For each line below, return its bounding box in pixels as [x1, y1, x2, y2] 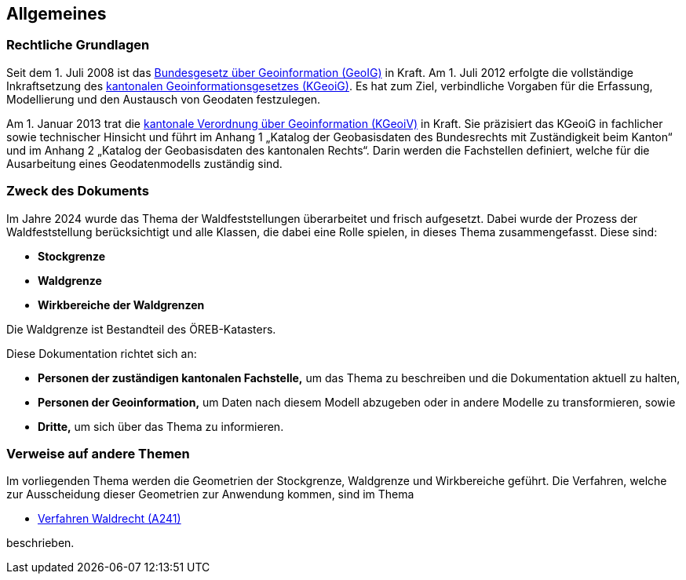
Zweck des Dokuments [6, 183, 149, 199]
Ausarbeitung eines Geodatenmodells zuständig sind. [6, 156, 283, 170]
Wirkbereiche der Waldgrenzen [38, 297, 205, 312]
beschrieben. [6, 536, 75, 550]
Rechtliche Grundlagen [6, 37, 150, 53]
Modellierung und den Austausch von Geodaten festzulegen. [6, 92, 321, 106]
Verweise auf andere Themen [6, 445, 190, 461]
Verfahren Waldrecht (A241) [38, 512, 181, 526]
